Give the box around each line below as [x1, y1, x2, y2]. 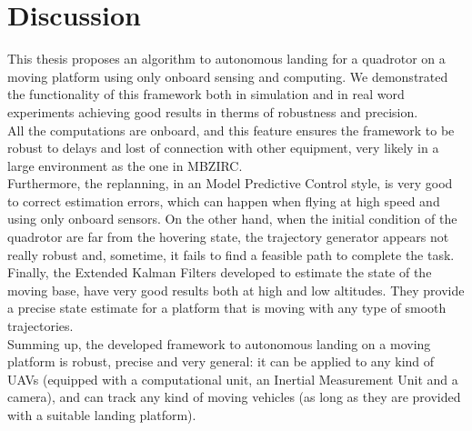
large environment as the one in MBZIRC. [7, 155, 243, 175]
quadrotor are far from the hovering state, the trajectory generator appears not [7, 227, 449, 246]
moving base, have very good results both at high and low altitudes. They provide [7, 280, 465, 299]
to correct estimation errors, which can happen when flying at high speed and [7, 191, 440, 210]
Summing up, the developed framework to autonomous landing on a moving [7, 334, 431, 353]
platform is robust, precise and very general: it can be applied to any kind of [7, 352, 435, 371]
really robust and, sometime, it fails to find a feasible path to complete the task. [7, 245, 455, 264]
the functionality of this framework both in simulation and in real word [7, 85, 405, 104]
